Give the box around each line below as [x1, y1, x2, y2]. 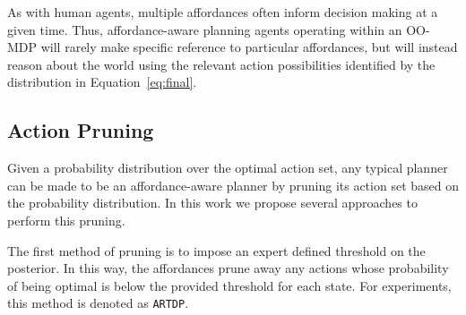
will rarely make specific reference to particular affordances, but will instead [40, 38, 458, 56]
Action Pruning [7, 116, 154, 144]
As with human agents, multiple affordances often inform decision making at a [7, 3, 438, 21]
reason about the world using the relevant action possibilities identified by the [7, 55, 436, 73]
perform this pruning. [7, 210, 125, 229]
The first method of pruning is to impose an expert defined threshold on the [7, 241, 426, 260]
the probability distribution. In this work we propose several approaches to [7, 193, 418, 212]
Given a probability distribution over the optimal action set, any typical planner [7, 158, 448, 177]
